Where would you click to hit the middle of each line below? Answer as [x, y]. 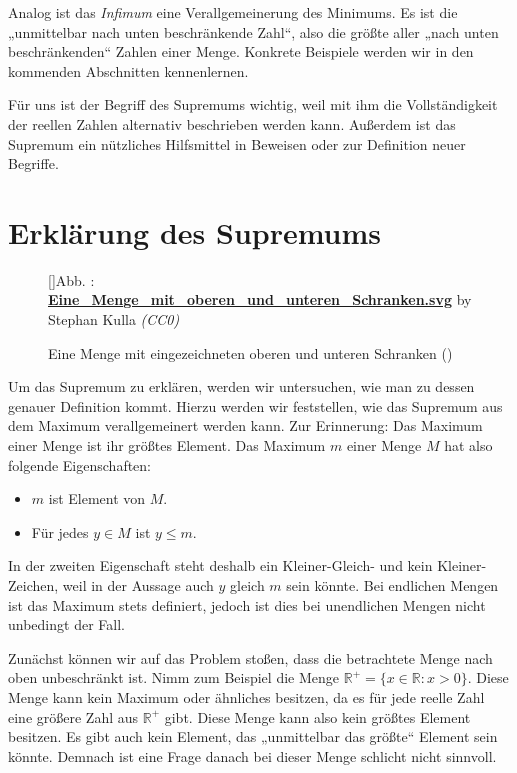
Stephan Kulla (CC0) [114, 319]
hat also [468, 445]
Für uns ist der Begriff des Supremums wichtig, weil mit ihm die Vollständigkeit [253, 104]
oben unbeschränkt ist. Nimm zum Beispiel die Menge [174, 677]
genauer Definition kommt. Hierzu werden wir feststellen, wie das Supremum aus [255, 405]
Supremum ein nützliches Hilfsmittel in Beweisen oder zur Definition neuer [237, 143]
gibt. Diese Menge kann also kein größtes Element [317, 716]
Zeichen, [33, 585]
